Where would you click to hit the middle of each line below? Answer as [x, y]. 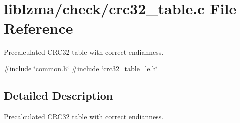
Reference [39, 28]
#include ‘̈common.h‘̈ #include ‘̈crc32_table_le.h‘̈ [81, 68]
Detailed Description [59, 95]
